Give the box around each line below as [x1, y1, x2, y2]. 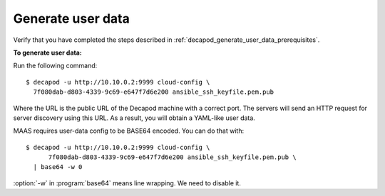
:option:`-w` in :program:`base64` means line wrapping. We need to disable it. [13, 178, 242, 187]
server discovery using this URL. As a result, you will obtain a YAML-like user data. [13, 114, 256, 122]
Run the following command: [13, 61, 98, 70]
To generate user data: [13, 48, 82, 57]
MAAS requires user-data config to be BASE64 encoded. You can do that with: [13, 126, 245, 135]
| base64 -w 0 [33, 163, 83, 171]
